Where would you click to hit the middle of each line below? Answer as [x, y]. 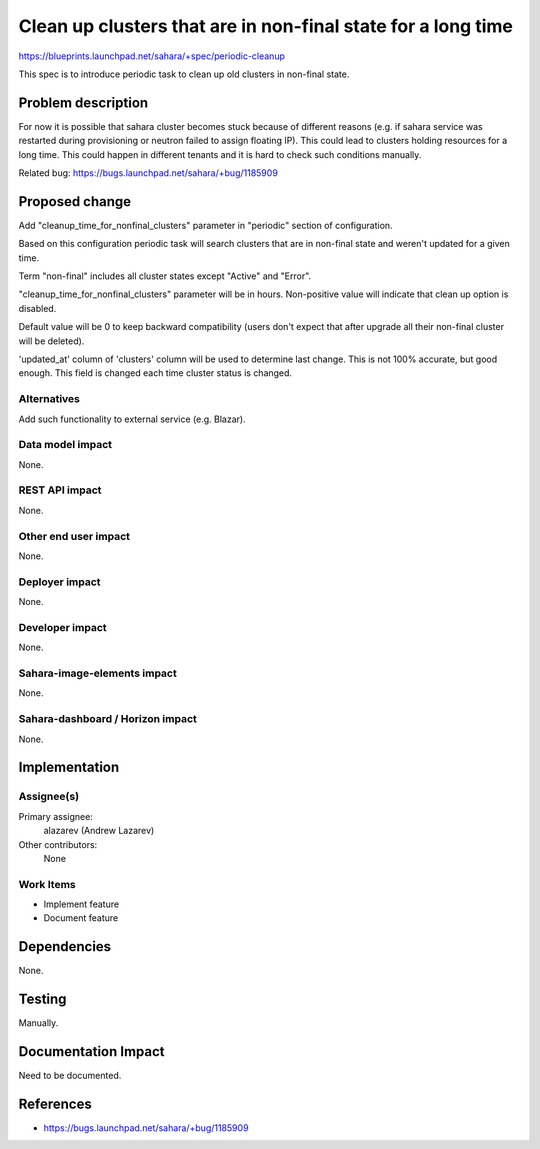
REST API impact [60, 490]
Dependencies [65, 946]
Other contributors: [58, 844]
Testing [42, 999]
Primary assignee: [56, 816]
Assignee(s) [49, 797]
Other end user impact [74, 536]
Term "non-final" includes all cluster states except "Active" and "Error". [165, 276]
